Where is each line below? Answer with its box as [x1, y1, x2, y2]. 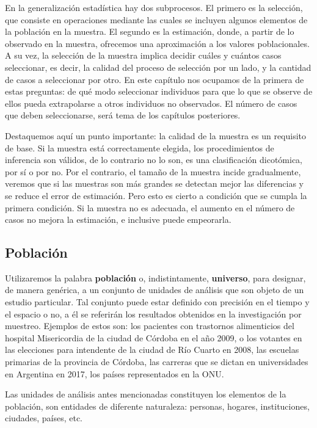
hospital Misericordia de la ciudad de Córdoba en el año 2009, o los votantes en [5, 331, 302, 344]
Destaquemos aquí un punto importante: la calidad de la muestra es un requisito [5, 129, 307, 142]
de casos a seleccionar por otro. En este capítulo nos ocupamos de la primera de [5, 73, 304, 85]
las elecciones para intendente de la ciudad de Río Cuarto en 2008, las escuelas [5, 343, 299, 356]
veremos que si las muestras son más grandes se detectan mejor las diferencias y [5, 177, 304, 190]
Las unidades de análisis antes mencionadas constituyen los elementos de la [5, 388, 286, 401]
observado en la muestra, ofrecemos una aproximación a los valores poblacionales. [5, 37, 310, 49]
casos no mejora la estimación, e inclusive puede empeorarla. [5, 213, 231, 226]
